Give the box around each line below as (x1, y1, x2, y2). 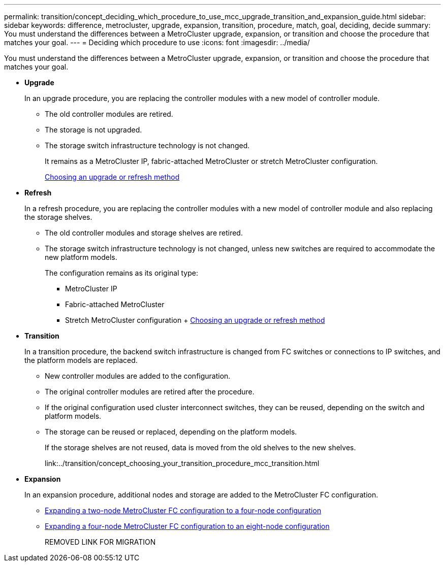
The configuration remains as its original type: (45, 269, 199, 277)
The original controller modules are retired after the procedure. (45, 387, 255, 396)
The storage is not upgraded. (45, 125, 142, 134)
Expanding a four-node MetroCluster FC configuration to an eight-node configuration (45, 522, 330, 530)
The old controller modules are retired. (45, 110, 173, 118)
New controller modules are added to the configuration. (45, 372, 231, 380)
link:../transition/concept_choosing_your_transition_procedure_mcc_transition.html (45, 459, 320, 468)
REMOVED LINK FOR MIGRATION (45, 538, 156, 546)
